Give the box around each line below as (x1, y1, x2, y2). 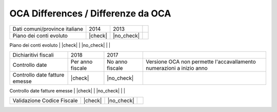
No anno (107, 58, 128, 65)
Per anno (70, 58, 93, 65)
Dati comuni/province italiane (12, 25, 83, 32)
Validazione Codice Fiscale (12, 97, 78, 104)
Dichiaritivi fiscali (12, 51, 54, 59)
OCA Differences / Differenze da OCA (9, 8, 171, 19)
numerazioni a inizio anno (145, 64, 208, 71)
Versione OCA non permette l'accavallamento (145, 58, 256, 65)
